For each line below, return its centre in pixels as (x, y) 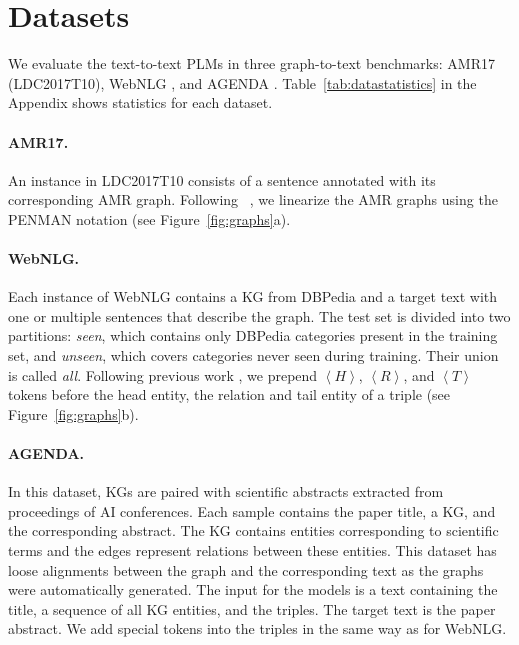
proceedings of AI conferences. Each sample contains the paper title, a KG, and (252, 510)
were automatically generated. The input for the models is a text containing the (253, 589)
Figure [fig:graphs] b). (73, 413)
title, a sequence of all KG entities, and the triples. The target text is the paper (252, 608)
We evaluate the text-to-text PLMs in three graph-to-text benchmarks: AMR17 (251, 63)
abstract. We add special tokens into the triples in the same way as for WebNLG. (257, 628)
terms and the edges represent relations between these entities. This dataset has (252, 550)
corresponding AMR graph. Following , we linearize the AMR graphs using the (253, 199)
